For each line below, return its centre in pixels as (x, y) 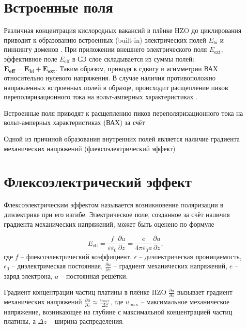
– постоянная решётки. (94, 275)
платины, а (20, 321)
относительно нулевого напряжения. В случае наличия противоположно (110, 78)
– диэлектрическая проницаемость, (190, 256)
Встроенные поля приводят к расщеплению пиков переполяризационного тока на (123, 113)
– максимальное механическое (185, 302)
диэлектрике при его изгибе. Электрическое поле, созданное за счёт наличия (117, 214)
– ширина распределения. (86, 321)
